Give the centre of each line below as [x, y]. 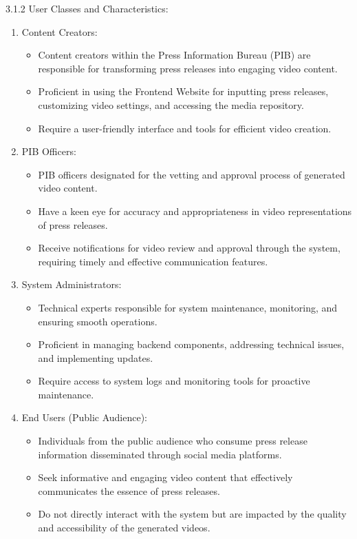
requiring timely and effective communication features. [153, 261]
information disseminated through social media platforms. [160, 454]
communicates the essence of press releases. [129, 490]
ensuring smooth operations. [98, 321]
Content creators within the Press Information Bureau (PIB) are [174, 55]
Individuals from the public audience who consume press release [173, 441]
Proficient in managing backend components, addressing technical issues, [191, 344]
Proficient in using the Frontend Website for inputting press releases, [183, 91]
